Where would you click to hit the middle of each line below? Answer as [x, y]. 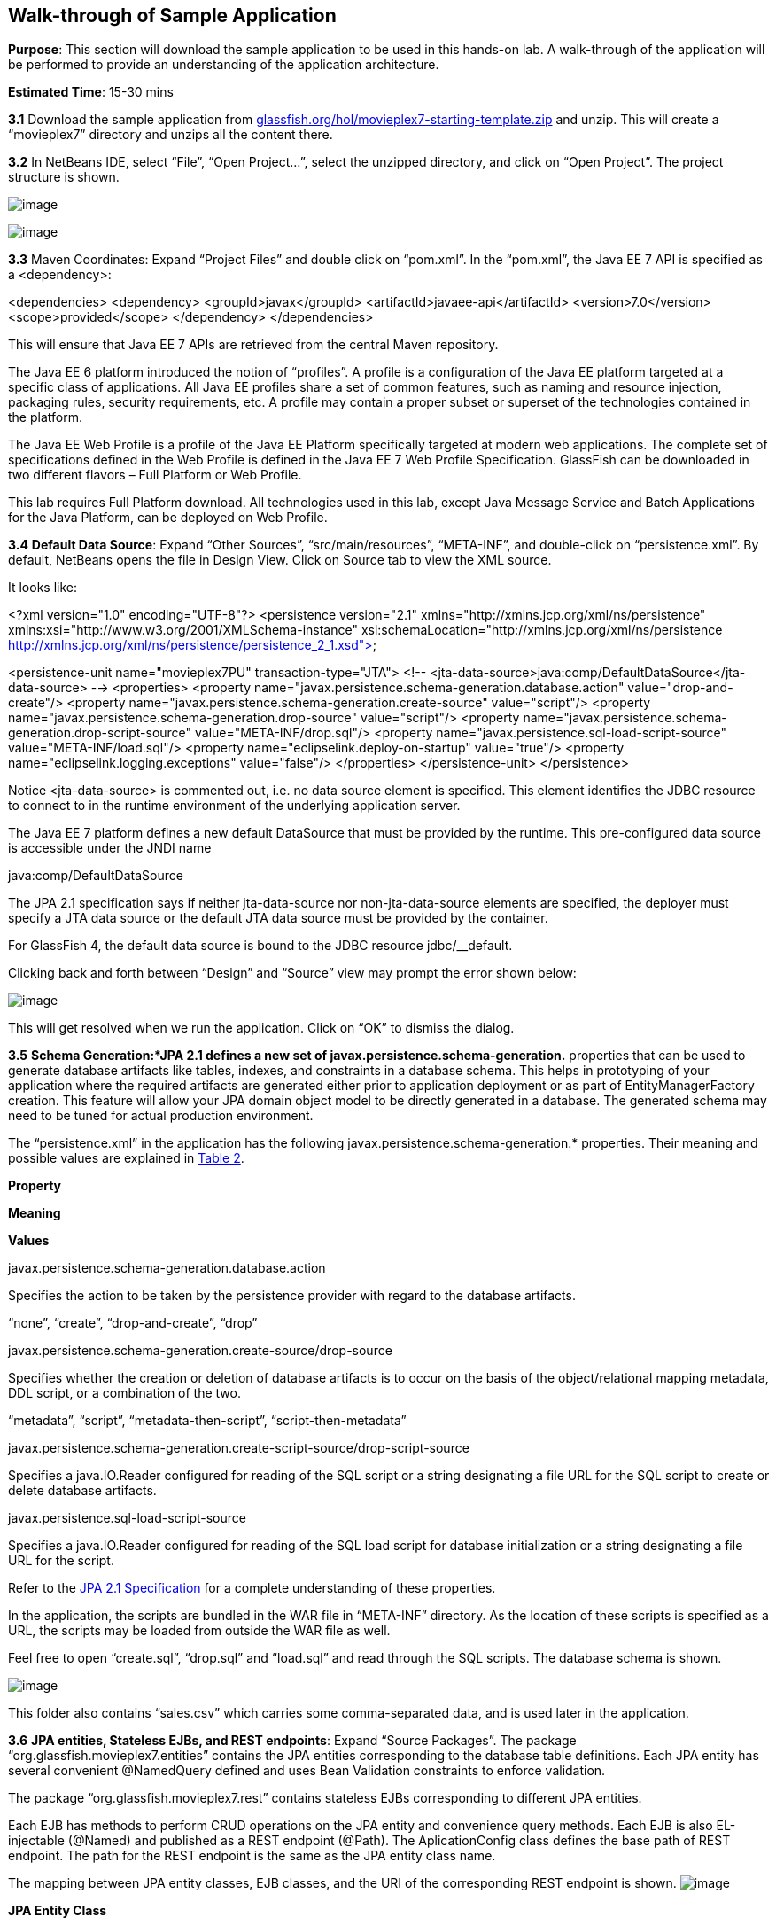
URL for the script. [61, 1561]
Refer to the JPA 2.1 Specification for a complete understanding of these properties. [252, 1588]
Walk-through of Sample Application [172, 16]
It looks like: [43, 588]
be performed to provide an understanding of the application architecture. [224, 65]
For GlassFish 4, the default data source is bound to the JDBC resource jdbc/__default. [260, 946]
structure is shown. [64, 177]
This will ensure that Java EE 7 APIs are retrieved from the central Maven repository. [253, 345]
